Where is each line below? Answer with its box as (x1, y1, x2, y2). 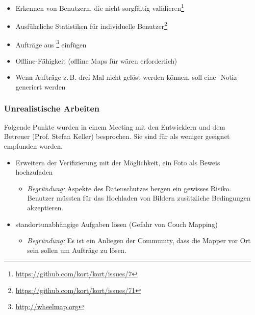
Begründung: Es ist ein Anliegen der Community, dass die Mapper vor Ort (27, 235, 251, 246)
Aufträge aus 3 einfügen (15, 38, 87, 49)
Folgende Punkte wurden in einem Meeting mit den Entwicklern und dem (4, 121, 226, 132)
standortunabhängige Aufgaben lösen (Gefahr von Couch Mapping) (15, 219, 218, 229)
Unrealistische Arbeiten (4, 102, 100, 114)
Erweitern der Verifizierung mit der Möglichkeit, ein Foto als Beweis (15, 157, 220, 167)
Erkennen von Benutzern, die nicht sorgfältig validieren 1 (15, 1, 184, 13)
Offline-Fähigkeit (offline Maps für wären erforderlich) (15, 55, 177, 66)
